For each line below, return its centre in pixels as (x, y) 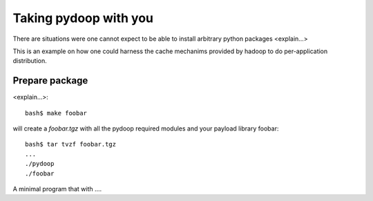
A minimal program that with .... (57, 189)
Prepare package (50, 80)
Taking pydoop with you (83, 18)
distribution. (30, 61)
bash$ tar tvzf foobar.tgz (71, 144)
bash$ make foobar (56, 113)
